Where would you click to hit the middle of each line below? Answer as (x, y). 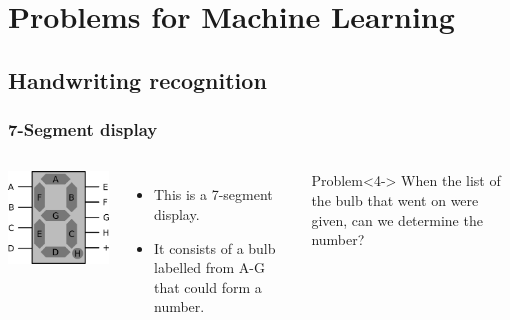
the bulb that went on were (395, 199)
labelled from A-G (209, 267)
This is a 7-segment (213, 194)
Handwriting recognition (137, 79)
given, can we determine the (397, 219)
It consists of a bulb (214, 247)
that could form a (207, 286)
